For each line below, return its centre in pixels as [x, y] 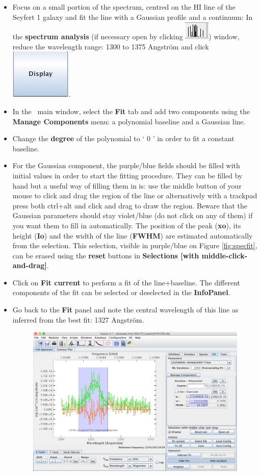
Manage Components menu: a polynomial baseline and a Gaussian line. [129, 121]
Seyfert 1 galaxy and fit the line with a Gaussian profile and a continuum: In [133, 17]
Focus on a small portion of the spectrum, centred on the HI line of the [124, 7]
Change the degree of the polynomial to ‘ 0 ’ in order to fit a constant [123, 138]
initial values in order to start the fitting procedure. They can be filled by [127, 175]
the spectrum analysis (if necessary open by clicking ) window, [126, 36]
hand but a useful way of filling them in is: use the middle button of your [127, 185]
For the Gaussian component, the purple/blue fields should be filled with [126, 165]
